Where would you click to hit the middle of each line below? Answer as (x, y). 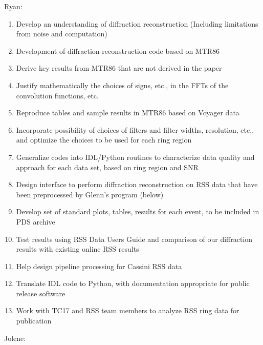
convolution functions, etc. (57, 95)
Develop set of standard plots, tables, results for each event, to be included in (138, 211)
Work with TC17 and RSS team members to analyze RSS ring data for (128, 310)
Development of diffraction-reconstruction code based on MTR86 (118, 50)
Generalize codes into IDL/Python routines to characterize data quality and (135, 157)
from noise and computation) (62, 34)
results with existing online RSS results (78, 249)
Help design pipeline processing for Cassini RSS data (99, 266)
